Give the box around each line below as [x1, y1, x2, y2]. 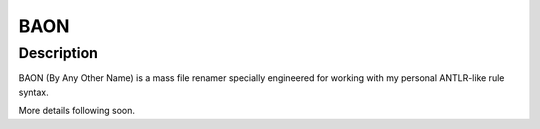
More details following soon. [18, 105, 135, 117]
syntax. [18, 86, 49, 98]
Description [18, 44, 99, 62]
